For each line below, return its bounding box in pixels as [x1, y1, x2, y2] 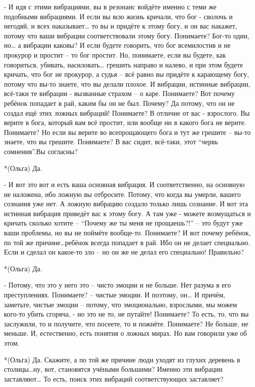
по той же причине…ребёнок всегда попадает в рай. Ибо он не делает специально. [4, 237, 250, 247]
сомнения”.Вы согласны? [4, 146, 78, 156]
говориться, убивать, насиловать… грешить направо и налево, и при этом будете [4, 59, 243, 69]
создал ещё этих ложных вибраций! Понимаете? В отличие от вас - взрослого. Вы [4, 107, 250, 118]
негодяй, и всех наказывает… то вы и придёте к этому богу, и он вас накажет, [4, 21, 237, 31]
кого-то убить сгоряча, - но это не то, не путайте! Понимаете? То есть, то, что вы [4, 309, 249, 319]
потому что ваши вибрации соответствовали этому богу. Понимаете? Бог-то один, [4, 30, 250, 40]
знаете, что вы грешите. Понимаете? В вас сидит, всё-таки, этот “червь [4, 136, 218, 147]
